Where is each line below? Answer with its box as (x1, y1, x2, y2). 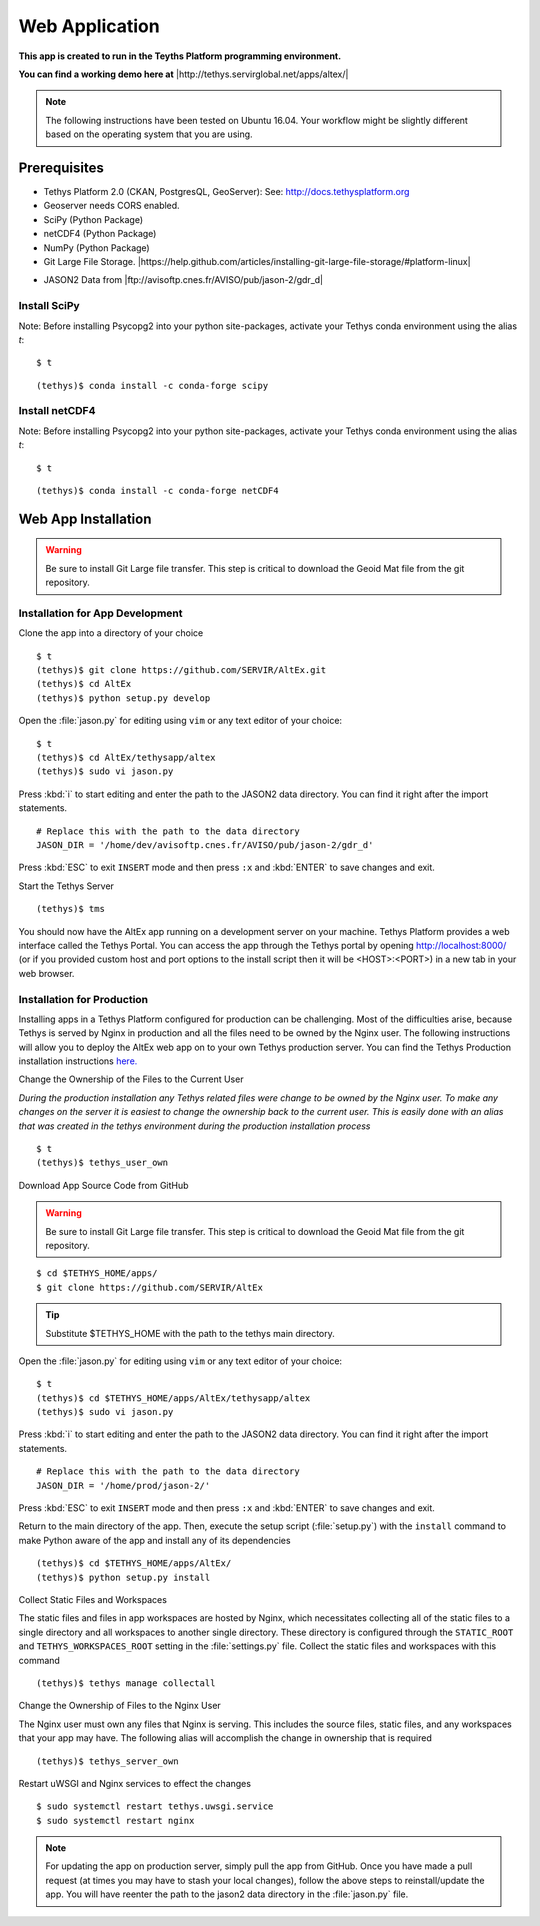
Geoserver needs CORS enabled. (43, 200, 180, 212)
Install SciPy (18, 299, 80, 313)
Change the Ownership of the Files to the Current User (18, 1073, 244, 1085)
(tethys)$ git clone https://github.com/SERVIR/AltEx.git (36, 665, 327, 676)
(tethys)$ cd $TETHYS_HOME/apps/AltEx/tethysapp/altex (36, 1392, 311, 1404)
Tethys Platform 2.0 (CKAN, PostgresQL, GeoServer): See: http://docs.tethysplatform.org (43, 186, 410, 198)
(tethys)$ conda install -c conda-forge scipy (36, 380, 269, 391)
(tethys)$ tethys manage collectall (36, 1677, 216, 1689)
